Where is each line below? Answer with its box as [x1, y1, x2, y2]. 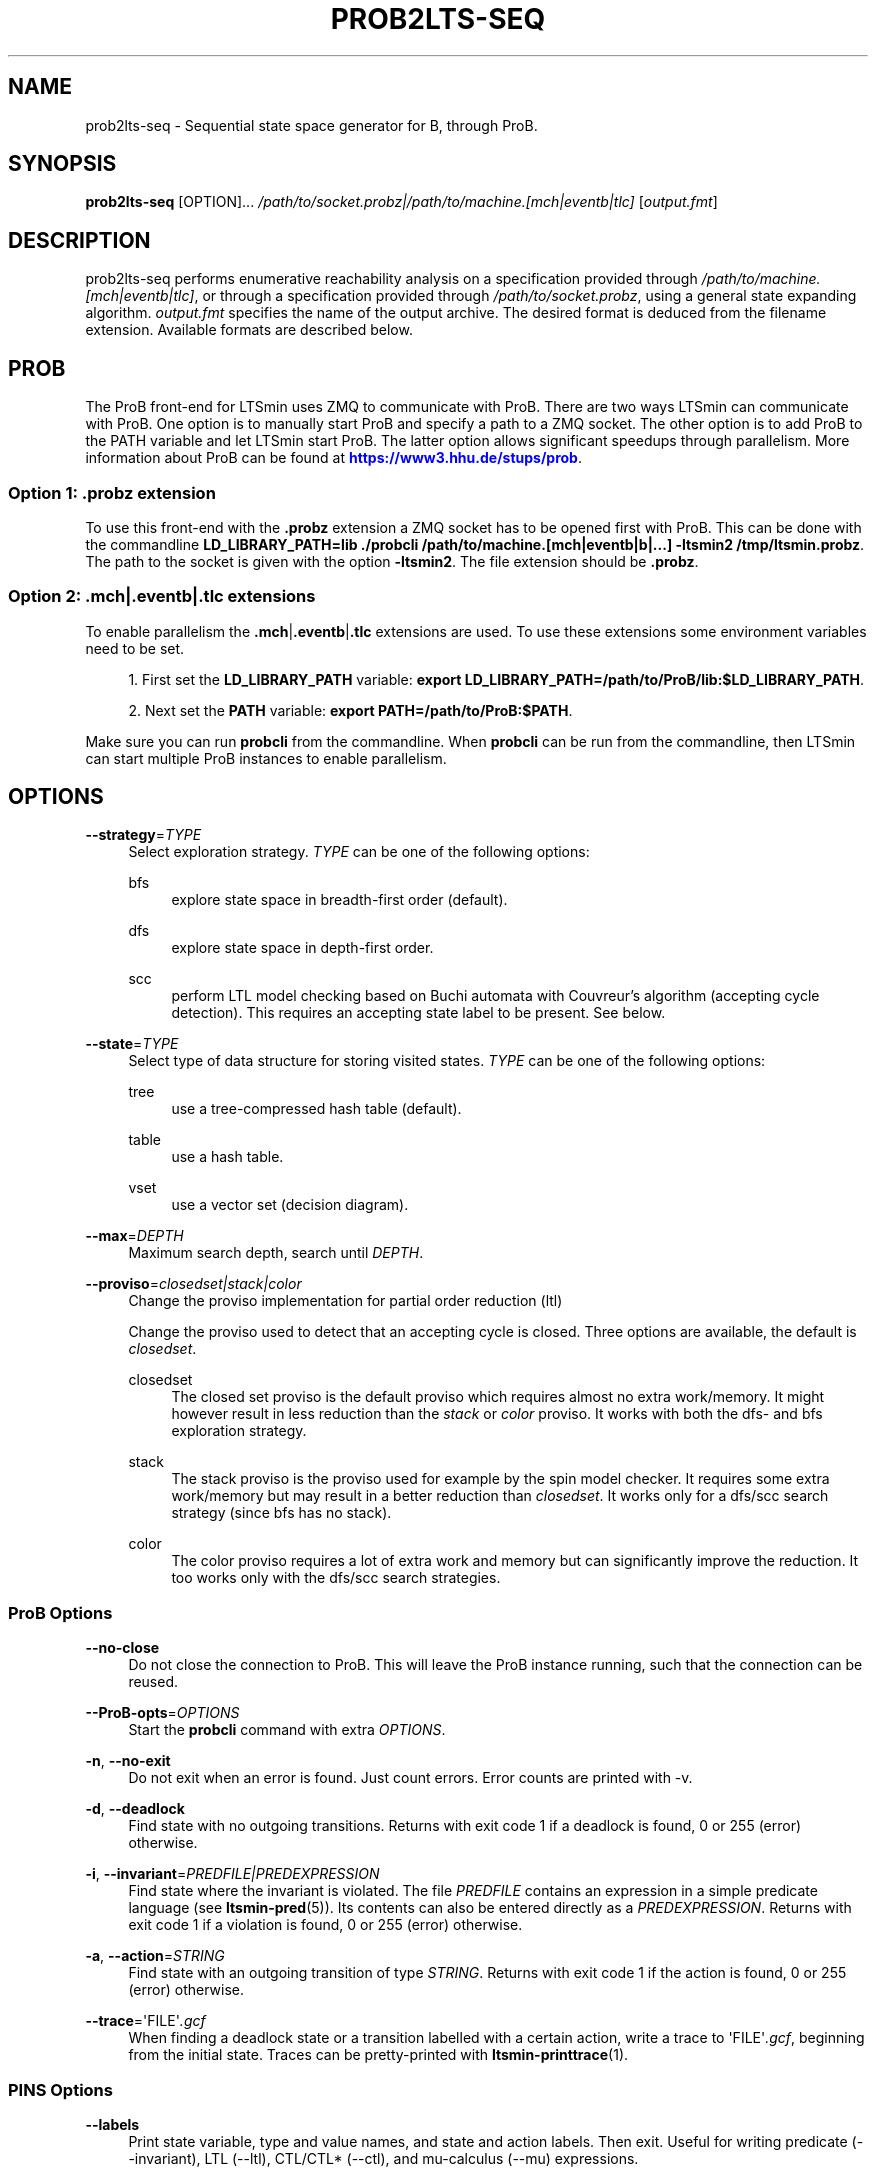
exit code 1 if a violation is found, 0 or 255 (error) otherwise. [128, 1916, 523, 1934]
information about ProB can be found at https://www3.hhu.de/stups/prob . [85, 449, 582, 467]
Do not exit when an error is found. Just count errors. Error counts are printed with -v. [128, 1769, 693, 1787]
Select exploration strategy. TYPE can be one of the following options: [128, 843, 590, 861]
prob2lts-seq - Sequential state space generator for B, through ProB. [85, 116, 538, 134]
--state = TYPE [85, 1035, 179, 1053]
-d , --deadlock [85, 1800, 185, 1818]
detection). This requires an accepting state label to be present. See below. [171, 1004, 666, 1022]
